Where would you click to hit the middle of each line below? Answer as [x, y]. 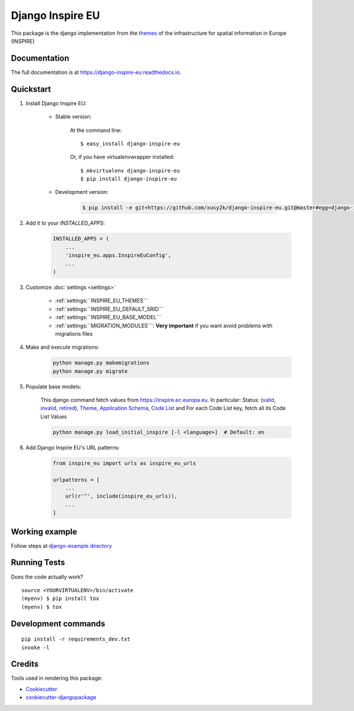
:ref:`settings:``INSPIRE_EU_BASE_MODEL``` [109, 317]
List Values [54, 416]
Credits [25, 664]
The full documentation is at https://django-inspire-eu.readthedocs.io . [96, 72]
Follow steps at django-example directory [61, 546]
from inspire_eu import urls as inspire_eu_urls [124, 463]
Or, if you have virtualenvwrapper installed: [122, 157]
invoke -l [35, 647]
